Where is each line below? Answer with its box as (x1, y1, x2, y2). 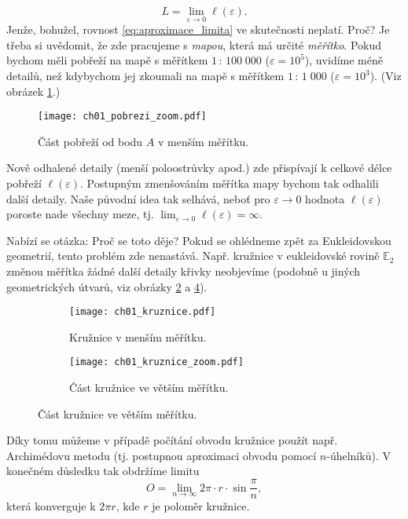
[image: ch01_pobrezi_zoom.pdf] (38, 111, 207, 122)
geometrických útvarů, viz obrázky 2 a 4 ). (6, 278, 208, 294)
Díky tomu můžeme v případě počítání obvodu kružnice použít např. (6, 432, 338, 448)
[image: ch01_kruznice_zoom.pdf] (69, 356, 244, 368)
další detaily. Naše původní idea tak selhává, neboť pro (6, 190, 270, 207)
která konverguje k (6, 498, 96, 514)
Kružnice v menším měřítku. (69, 328, 207, 345)
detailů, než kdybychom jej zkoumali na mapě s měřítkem (6, 68, 285, 83)
